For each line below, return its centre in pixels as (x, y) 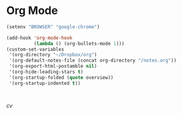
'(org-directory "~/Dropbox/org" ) (53, 55)
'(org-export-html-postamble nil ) (53, 66)
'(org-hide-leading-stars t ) (46, 72)
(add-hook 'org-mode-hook (39, 38)
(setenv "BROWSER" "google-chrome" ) (53, 27)
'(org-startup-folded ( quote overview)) (61, 77)
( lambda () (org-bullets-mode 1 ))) (79, 43)
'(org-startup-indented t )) (45, 83)
